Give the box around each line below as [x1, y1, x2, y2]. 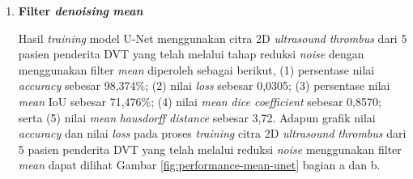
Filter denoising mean [18, 2, 143, 19]
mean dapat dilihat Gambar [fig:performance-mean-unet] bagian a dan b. [18, 156, 381, 173]
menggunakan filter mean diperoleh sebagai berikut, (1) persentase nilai [18, 61, 375, 78]
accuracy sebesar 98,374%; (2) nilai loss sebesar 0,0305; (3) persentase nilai [18, 77, 390, 94]
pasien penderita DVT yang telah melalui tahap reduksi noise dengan [18, 45, 364, 62]
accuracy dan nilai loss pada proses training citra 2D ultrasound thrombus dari [18, 125, 407, 142]
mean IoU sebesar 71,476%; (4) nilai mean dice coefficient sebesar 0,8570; [18, 92, 381, 109]
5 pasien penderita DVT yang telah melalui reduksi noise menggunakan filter [18, 140, 402, 157]
